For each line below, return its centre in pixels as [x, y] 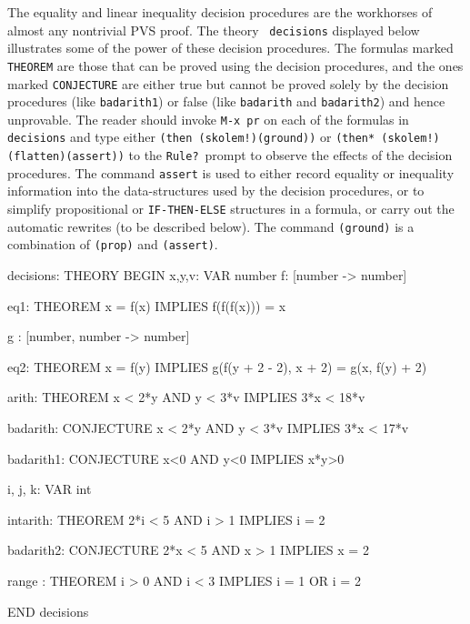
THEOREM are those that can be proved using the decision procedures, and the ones [235, 65]
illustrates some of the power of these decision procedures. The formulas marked [230, 48]
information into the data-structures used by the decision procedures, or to [216, 191]
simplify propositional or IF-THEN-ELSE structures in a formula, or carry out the [231, 209]
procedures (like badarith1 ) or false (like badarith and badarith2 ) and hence [226, 101]
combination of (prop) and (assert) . [113, 244]
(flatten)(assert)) [66, 157]
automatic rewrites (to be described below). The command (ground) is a [211, 226]
